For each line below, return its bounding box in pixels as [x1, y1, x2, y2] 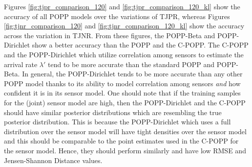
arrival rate [4, 59, 38, 69]
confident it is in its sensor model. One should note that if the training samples [4, 88, 241, 98]
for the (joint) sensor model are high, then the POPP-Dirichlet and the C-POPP [4, 97, 246, 107]
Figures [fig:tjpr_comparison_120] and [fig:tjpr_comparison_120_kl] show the [4, 1, 240, 11]
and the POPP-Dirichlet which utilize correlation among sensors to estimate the [4, 49, 244, 59]
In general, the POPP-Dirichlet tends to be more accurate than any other [22, 69, 243, 79]
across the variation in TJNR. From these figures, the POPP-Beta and [4, 30, 215, 40]
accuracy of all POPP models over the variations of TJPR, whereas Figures [4, 11, 230, 21]
